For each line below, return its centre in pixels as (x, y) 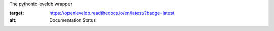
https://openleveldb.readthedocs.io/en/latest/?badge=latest (112, 13)
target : (17, 13)
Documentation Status (73, 20)
